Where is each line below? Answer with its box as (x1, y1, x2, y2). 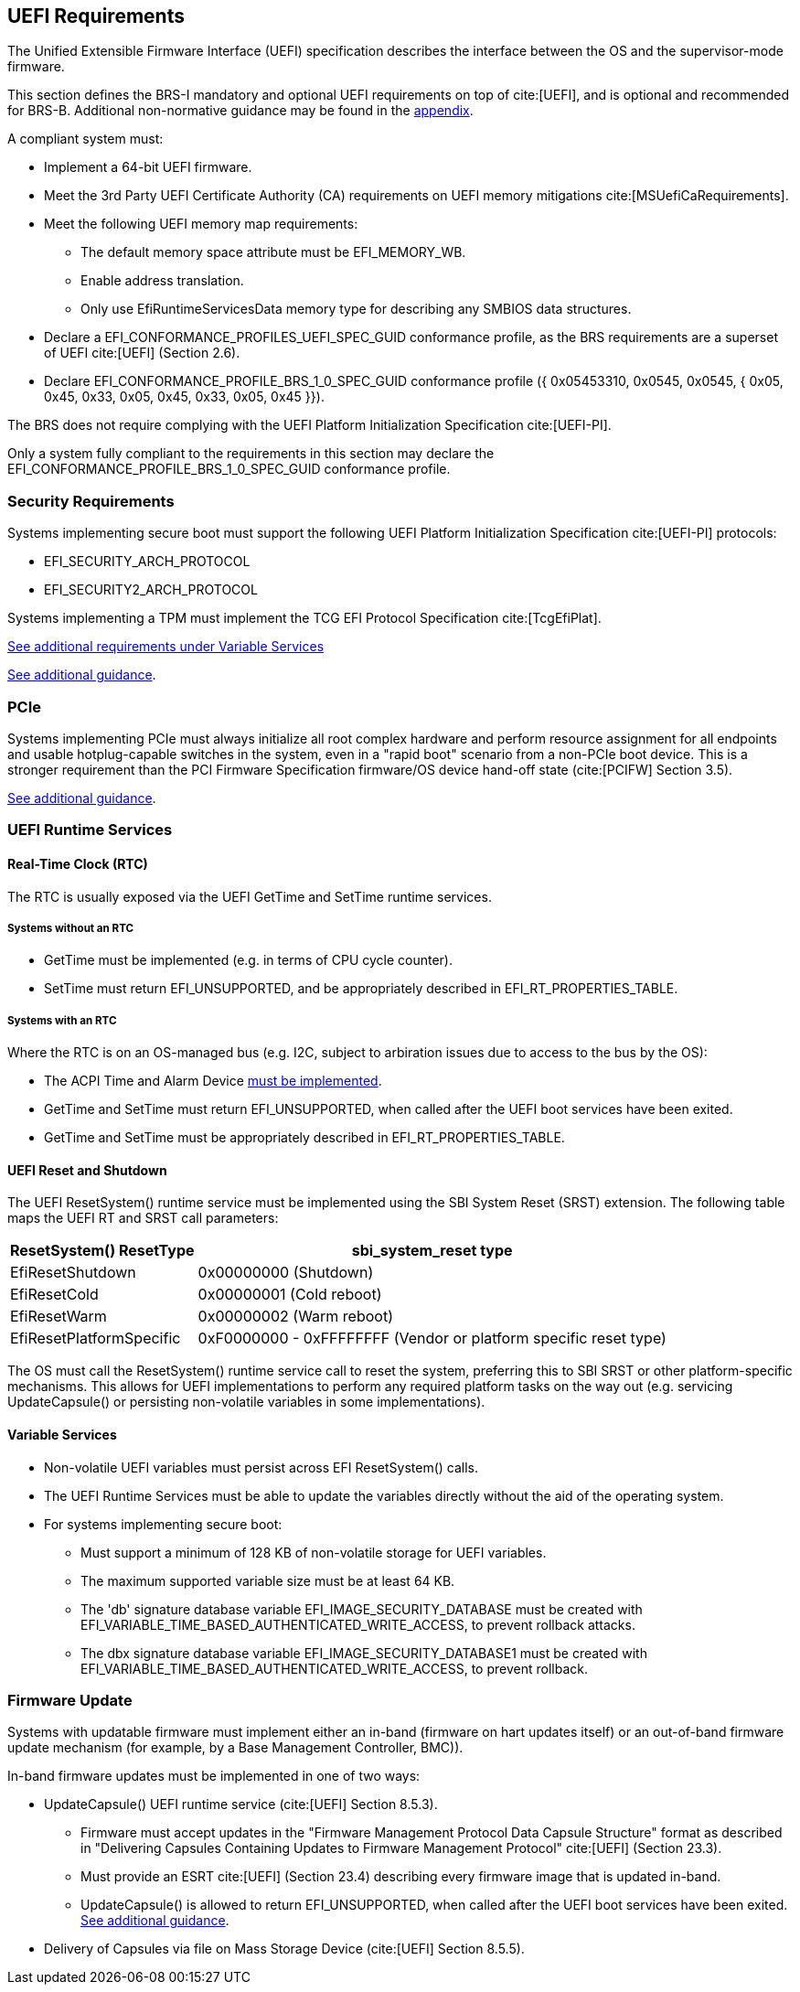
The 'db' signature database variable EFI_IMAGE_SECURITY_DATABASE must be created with (80, 1601, 643, 1617)
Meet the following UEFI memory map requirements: (44, 216, 358, 232)
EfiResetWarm (10, 1307, 107, 1326)
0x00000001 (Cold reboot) (197, 1285, 382, 1304)
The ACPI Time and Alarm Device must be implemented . (44, 1073, 382, 1089)
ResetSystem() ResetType (10, 1241, 195, 1260)
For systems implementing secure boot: (44, 1515, 283, 1532)
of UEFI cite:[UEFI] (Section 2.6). (44, 345, 240, 361)
